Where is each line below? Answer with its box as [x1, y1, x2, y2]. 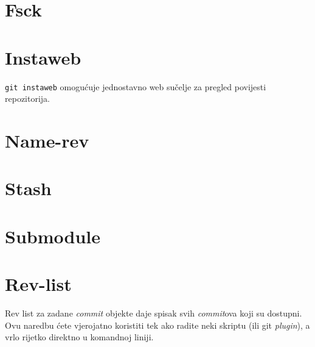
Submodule [5, 223, 100, 248]
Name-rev [5, 127, 89, 152]
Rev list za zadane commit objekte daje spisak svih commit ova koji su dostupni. [5, 307, 302, 319]
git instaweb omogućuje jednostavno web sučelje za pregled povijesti [5, 80, 266, 93]
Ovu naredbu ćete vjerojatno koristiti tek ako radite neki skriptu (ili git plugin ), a [5, 318, 310, 331]
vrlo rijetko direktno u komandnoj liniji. [5, 331, 154, 343]
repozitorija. [5, 92, 50, 105]
